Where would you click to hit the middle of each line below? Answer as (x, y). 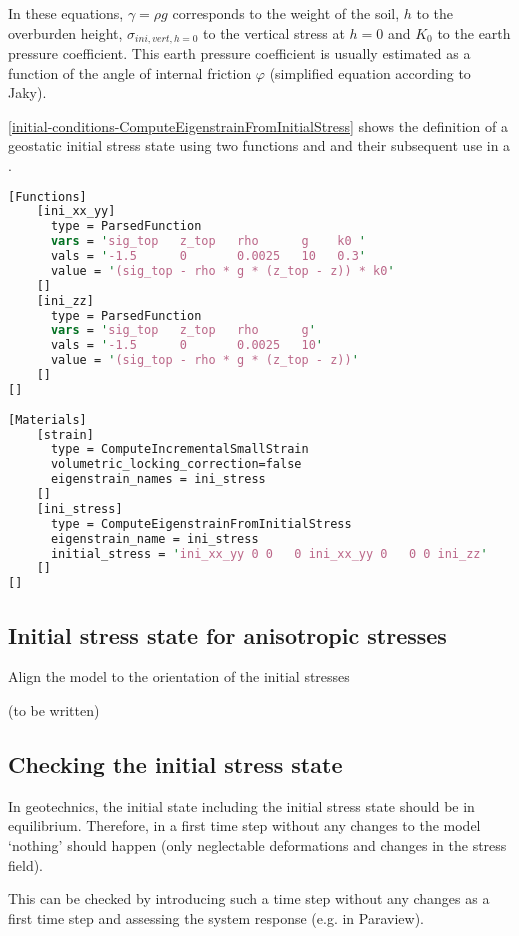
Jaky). (27, 92)
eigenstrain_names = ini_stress (158, 479)
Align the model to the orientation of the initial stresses (179, 676)
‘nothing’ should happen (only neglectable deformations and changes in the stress (257, 845)
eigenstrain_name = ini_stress (154, 538)
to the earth (474, 32)
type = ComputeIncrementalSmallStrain (179, 449)
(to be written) (54, 710)
